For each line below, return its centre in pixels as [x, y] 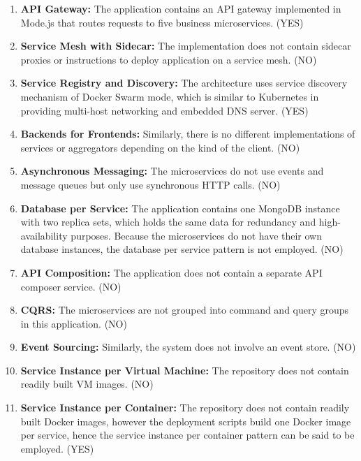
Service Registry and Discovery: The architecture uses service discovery [184, 83]
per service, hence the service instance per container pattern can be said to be [187, 435]
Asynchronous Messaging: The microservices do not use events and [172, 171]
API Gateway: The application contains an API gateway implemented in [181, 8]
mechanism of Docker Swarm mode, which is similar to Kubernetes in [170, 96]
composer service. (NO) [71, 286]
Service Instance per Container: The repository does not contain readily [185, 408]
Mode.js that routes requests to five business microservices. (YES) [162, 22]
